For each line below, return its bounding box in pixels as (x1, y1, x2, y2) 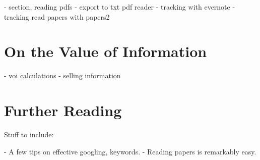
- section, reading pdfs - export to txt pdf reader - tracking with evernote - (4, 2, 235, 12)
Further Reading (4, 100, 122, 121)
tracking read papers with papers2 (4, 11, 110, 22)
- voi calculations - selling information (4, 70, 121, 81)
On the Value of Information (4, 41, 207, 62)
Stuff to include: (4, 129, 54, 140)
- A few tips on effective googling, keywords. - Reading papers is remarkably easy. (4, 146, 256, 156)
